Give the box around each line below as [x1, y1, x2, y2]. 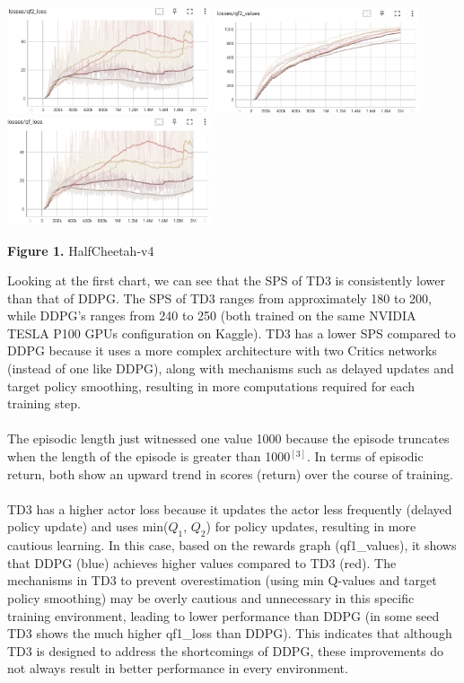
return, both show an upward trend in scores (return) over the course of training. [7, 464, 453, 483]
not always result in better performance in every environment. [7, 659, 348, 678]
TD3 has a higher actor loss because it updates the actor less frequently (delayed [7, 499, 452, 518]
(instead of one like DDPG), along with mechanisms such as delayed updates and [7, 359, 454, 378]
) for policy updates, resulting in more [206, 517, 416, 536]
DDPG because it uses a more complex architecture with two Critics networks [7, 341, 437, 360]
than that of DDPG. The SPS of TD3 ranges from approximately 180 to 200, [7, 288, 433, 307]
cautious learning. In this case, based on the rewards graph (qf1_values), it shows [7, 536, 457, 555]
